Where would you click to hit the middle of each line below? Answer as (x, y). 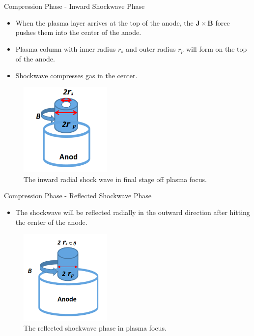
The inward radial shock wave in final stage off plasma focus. (115, 179)
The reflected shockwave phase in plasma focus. (95, 327)
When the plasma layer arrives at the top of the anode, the (104, 22)
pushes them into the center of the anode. (78, 32)
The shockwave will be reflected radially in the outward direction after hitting (133, 212)
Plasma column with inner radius (66, 48)
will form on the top (216, 48)
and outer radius (151, 48)
